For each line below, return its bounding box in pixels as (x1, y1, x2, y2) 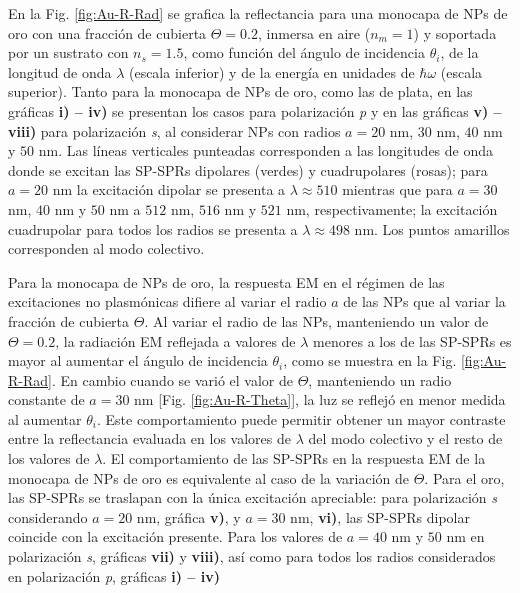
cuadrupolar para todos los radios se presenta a (8, 218, 298, 239)
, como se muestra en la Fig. (283, 350, 457, 371)
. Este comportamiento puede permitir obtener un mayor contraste (96, 408, 506, 429)
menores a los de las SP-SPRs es (313, 330, 512, 351)
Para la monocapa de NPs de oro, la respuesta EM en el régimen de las (8, 271, 445, 292)
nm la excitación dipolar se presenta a (52, 179, 286, 200)
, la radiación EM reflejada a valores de (55, 330, 296, 351)
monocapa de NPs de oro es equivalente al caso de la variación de (8, 467, 410, 488)
